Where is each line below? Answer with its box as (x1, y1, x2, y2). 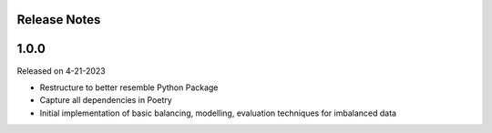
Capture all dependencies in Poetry (39, 95, 172, 106)
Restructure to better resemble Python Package (39, 82, 219, 93)
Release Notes (16, 12, 101, 27)
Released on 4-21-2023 (16, 65, 106, 77)
